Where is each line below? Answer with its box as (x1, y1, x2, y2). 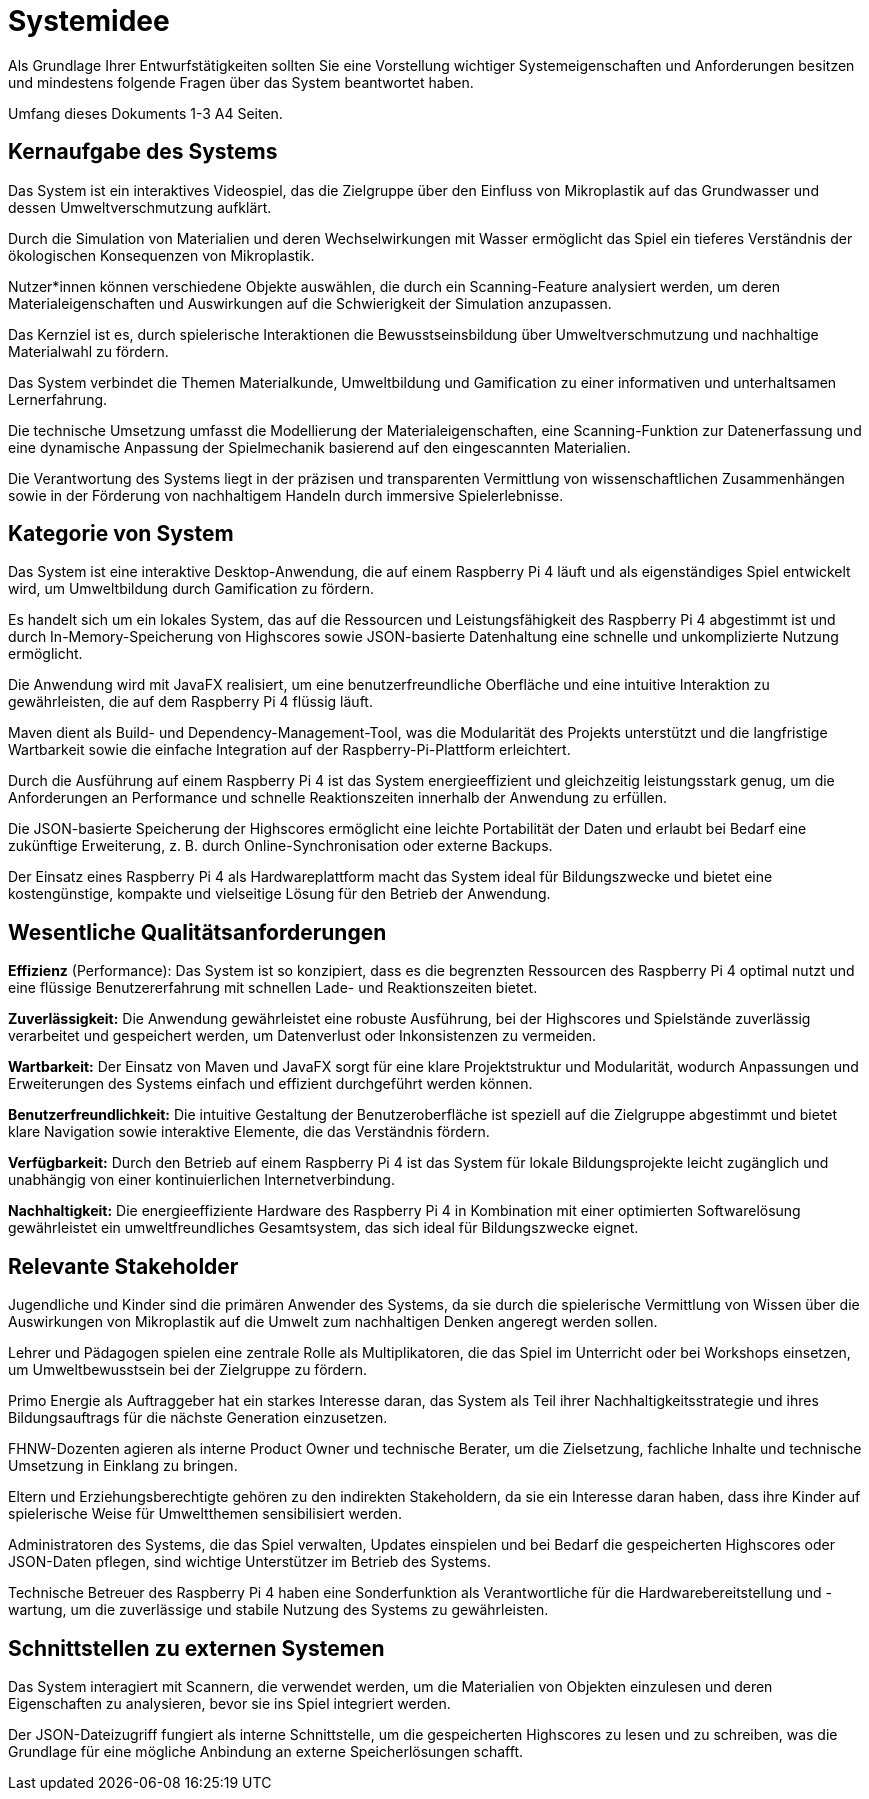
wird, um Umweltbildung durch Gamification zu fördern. (8, 580, 375, 598)
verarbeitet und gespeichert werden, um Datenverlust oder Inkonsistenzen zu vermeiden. (8, 1027, 597, 1045)
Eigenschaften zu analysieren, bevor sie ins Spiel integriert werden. (8, 1694, 451, 1712)
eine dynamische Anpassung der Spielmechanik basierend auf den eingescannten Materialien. (8, 438, 631, 456)
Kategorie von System (8, 521, 234, 547)
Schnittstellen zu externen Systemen (8, 1635, 385, 1661)
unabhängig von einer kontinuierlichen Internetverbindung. (8, 1171, 395, 1189)
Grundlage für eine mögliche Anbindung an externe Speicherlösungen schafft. (8, 1742, 524, 1760)
